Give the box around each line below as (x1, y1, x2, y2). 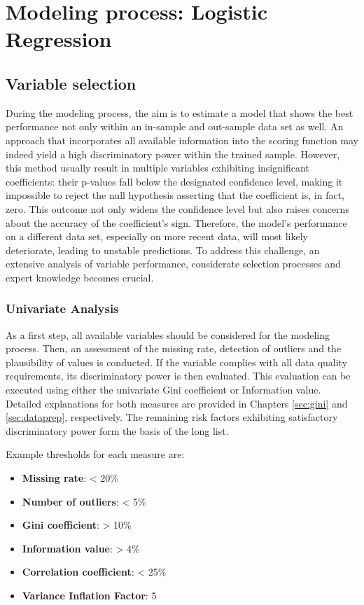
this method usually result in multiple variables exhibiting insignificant (6, 160, 309, 175)
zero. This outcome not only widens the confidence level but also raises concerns (6, 201, 349, 216)
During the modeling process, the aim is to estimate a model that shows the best (6, 105, 353, 120)
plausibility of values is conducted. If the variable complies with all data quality (6, 354, 348, 369)
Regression (6, 25, 112, 53)
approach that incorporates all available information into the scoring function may (6, 132, 359, 147)
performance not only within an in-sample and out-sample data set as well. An (6, 119, 344, 134)
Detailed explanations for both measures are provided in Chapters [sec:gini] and (6, 396, 348, 410)
